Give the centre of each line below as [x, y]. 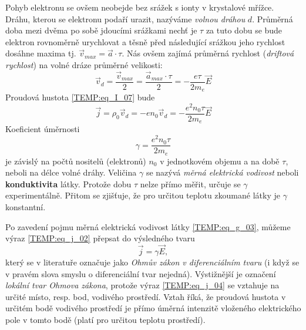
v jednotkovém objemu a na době [220, 161]
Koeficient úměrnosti [43, 129]
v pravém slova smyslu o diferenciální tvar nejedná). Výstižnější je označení [141, 273]
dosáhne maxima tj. [41, 53]
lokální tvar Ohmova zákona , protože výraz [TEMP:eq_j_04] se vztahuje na [142, 285]
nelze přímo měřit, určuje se [190, 183]
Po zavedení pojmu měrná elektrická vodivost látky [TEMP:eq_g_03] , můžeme [148, 226]
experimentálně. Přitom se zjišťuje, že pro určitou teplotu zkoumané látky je [143, 195]
